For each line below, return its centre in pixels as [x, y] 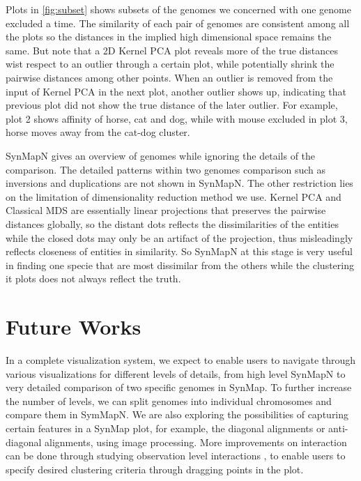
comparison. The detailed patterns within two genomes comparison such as [166, 169]
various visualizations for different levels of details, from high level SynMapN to [176, 373]
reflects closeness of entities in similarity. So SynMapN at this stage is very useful [179, 251]
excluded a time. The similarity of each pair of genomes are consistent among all [178, 23]
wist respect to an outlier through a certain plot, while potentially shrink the [170, 64]
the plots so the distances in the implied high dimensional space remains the [169, 37]
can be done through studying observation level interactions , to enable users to [176, 456]
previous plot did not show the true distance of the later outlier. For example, [172, 105]
